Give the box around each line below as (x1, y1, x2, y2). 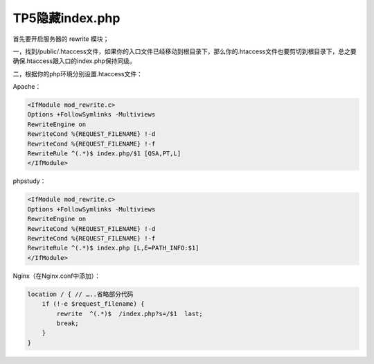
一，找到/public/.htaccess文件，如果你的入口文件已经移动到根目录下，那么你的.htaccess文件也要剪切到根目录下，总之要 (12, 47, 357, 55)
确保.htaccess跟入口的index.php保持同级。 (12, 57, 136, 65)
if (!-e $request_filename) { (42, 300, 145, 308)
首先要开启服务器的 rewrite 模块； (12, 35, 109, 43)
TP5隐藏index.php (12, 10, 121, 26)
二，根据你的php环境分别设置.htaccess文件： (12, 69, 143, 78)
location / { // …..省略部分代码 (27, 290, 134, 298)
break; (56, 319, 79, 327)
